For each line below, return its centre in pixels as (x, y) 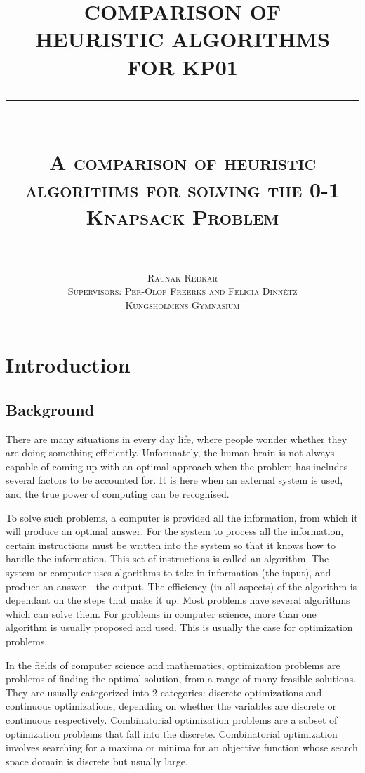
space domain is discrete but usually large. (97, 761)
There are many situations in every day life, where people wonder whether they (177, 438)
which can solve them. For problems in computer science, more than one (161, 613)
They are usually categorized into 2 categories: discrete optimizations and (164, 692)
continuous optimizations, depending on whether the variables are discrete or (171, 706)
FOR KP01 (182, 66)
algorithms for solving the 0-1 (182, 189)
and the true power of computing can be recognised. (118, 494)
